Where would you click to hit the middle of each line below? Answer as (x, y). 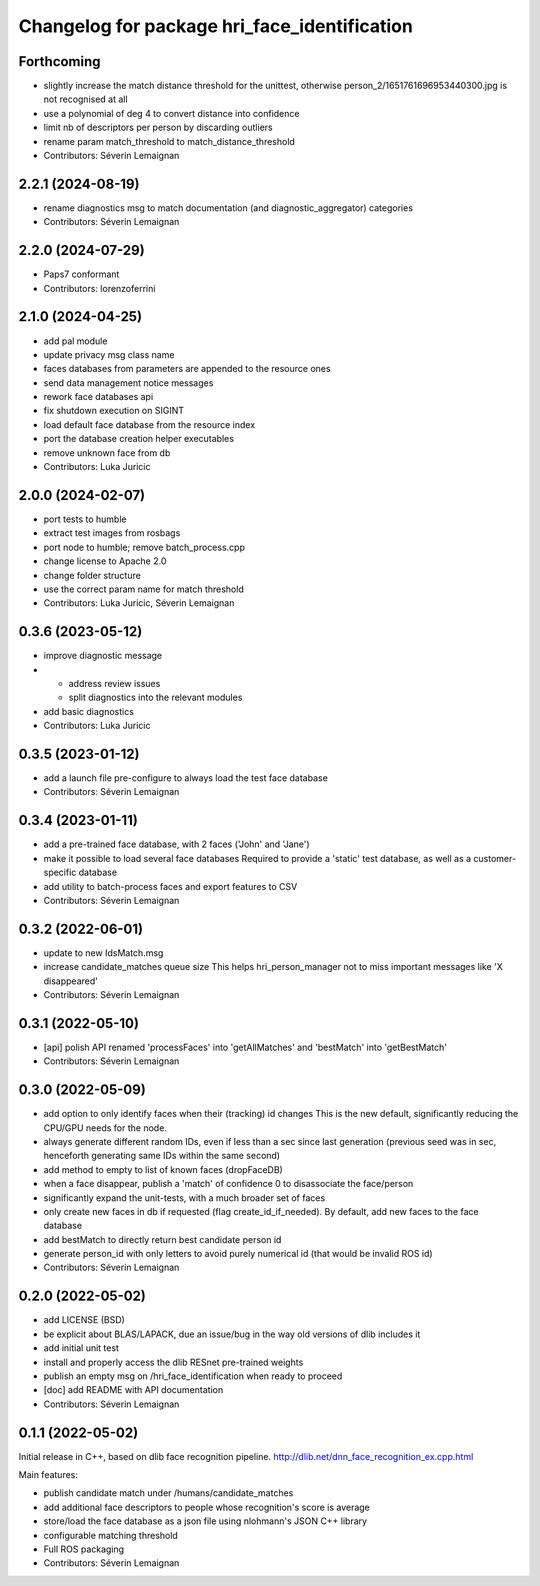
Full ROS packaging (84, 1549)
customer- (495, 858)
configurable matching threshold (111, 1535)
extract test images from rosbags (112, 533)
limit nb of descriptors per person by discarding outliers (158, 127)
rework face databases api (98, 397)
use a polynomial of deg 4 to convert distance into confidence (171, 113)
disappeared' (71, 981)
